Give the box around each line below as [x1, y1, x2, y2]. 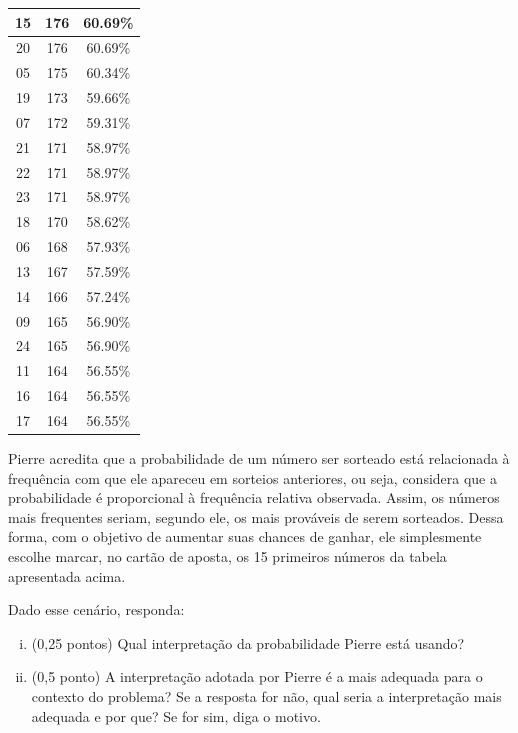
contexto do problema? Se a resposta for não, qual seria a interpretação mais [31, 686, 502, 707]
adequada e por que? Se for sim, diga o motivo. [31, 705, 321, 726]
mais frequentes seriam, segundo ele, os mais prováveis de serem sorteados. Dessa [8, 506, 504, 527]
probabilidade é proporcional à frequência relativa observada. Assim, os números [8, 487, 500, 508]
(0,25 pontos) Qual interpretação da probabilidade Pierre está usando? [31, 632, 465, 653]
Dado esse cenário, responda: [8, 599, 185, 620]
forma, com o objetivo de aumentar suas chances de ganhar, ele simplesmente [8, 526, 482, 547]
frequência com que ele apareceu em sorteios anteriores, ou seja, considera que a [8, 467, 497, 488]
